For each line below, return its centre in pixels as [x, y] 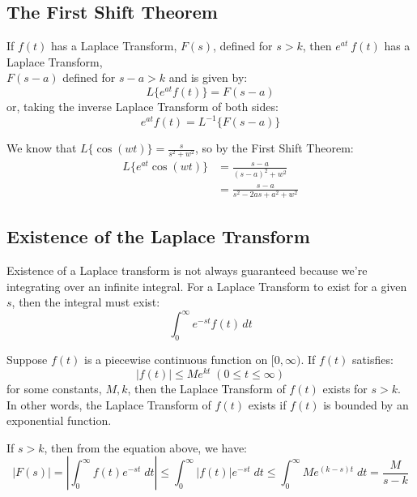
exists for [345, 388]
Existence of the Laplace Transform [158, 236]
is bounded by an [366, 404]
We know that [42, 148]
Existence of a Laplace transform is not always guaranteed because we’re [187, 270]
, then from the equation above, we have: [146, 447]
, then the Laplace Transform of [206, 388]
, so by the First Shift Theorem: [274, 148]
